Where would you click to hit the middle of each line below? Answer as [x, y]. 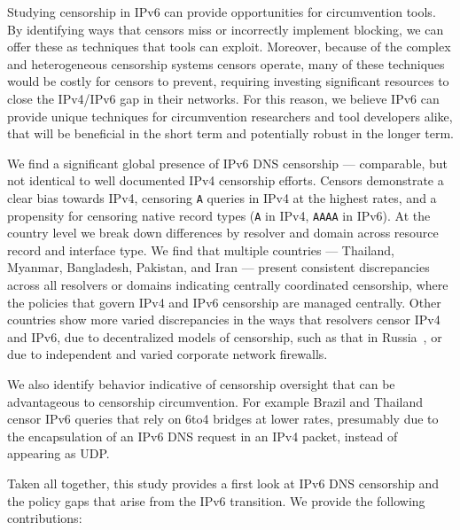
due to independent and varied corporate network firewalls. [168, 354]
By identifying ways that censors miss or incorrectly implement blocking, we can [226, 29]
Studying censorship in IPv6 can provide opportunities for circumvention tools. [222, 12]
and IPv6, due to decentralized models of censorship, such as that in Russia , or [225, 336]
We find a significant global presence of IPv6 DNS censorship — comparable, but [228, 163]
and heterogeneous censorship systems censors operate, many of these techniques [226, 63]
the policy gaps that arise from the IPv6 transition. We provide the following [216, 500]
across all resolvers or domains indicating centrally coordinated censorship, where [228, 285]
